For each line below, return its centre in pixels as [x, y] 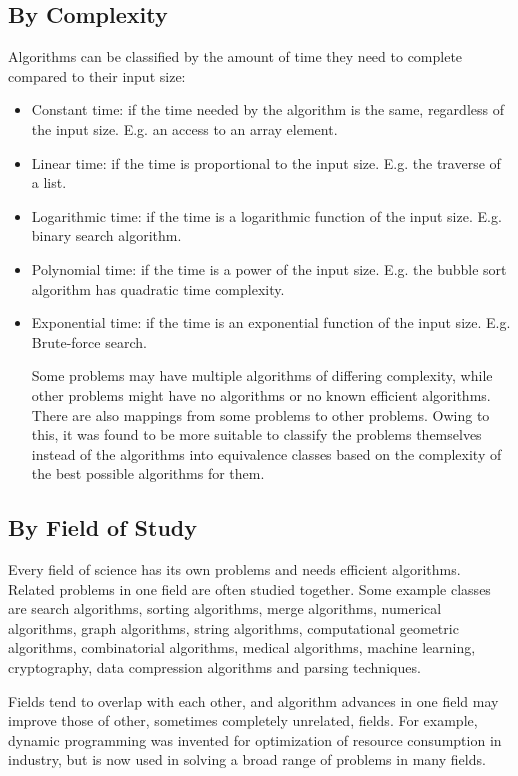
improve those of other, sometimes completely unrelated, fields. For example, [243, 720]
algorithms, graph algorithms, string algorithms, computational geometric [233, 627]
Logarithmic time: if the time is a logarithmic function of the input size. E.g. [266, 215]
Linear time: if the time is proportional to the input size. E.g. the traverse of [266, 162]
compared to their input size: [97, 75]
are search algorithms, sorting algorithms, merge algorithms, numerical [225, 608]
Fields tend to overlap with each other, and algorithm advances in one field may [253, 700]
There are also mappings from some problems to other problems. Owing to [260, 414]
